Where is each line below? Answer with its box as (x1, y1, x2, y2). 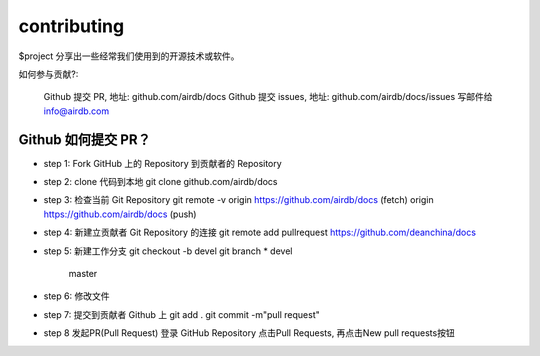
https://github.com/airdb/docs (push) (43, 208, 197, 220)
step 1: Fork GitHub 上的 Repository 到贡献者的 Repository (43, 157, 282, 169)
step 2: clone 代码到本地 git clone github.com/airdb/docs (43, 176, 279, 188)
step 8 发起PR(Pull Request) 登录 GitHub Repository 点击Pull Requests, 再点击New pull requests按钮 (43, 327, 455, 339)
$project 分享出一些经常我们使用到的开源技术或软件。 (18, 50, 240, 62)
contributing (18, 15, 125, 37)
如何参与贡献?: (18, 68, 79, 80)
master (68, 267, 98, 279)
